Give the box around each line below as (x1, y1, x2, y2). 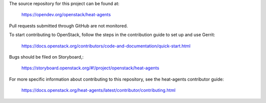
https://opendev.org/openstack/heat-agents (21, 12, 111, 18)
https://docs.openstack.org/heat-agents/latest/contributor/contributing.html (21, 87, 176, 93)
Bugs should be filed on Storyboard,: (9, 54, 84, 60)
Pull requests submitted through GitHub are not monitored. (9, 22, 128, 29)
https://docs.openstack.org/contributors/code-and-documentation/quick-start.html (21, 43, 191, 49)
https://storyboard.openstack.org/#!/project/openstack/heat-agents (21, 65, 160, 71)
